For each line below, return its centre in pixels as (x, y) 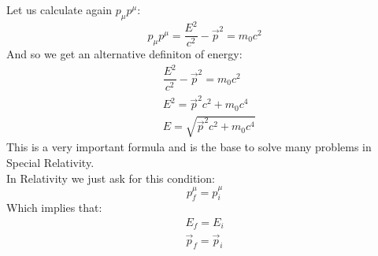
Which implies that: (54, 208)
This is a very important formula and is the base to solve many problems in (189, 147)
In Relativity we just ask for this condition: (111, 178)
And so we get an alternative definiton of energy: (124, 54)
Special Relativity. (50, 162)
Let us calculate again (59, 9)
